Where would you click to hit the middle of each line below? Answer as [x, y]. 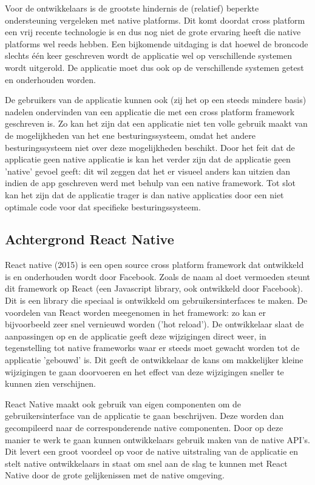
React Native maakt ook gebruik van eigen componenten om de [123, 403]
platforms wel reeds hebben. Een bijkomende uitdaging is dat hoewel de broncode [157, 43]
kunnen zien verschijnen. [50, 383]
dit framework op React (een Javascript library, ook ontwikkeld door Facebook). [154, 288]
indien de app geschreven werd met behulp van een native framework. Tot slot [151, 183]
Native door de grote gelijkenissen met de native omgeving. [115, 475]
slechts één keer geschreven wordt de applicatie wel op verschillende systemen [149, 55]
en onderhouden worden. [50, 79]
